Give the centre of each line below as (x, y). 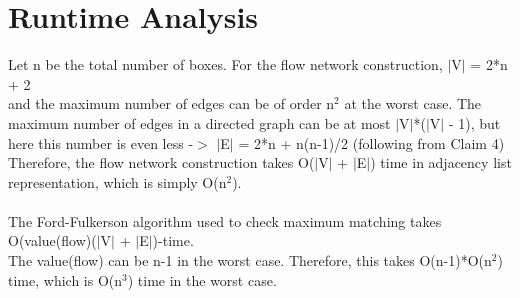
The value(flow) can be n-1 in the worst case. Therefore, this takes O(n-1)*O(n (250, 260)
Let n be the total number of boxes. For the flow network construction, (225, 64)
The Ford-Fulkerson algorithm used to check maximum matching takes (225, 220)
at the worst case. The (413, 103)
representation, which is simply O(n (117, 181)
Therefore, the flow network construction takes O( (161, 162)
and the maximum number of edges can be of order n (171, 103)
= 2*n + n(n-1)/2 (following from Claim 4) (371, 142)
